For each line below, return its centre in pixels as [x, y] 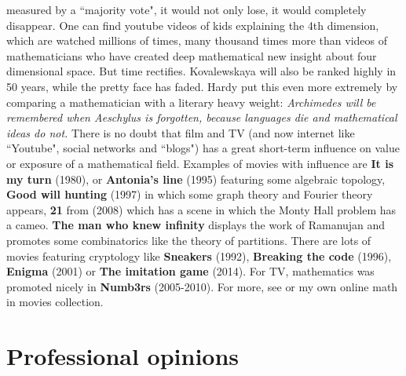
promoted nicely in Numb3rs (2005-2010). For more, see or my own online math [202, 286]
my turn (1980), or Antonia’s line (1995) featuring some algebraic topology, [196, 179]
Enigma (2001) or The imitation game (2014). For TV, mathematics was [190, 271]
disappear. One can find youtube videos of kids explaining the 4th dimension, [193, 25]
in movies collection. [55, 302]
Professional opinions [123, 356]
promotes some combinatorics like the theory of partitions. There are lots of [189, 240]
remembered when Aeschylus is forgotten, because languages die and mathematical [202, 117]
